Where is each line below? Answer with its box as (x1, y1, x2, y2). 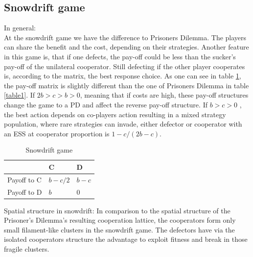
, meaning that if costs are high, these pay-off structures (80, 90, 249, 100)
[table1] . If (4, 90, 35, 100)
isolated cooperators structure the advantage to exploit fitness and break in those (4, 234, 248, 244)
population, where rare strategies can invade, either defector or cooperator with (4, 119, 242, 129)
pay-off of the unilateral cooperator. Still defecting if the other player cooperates (4, 61, 245, 71)
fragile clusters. (4, 244, 49, 254)
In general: (4, 23, 36, 33)
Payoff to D (7, 186, 42, 197)
